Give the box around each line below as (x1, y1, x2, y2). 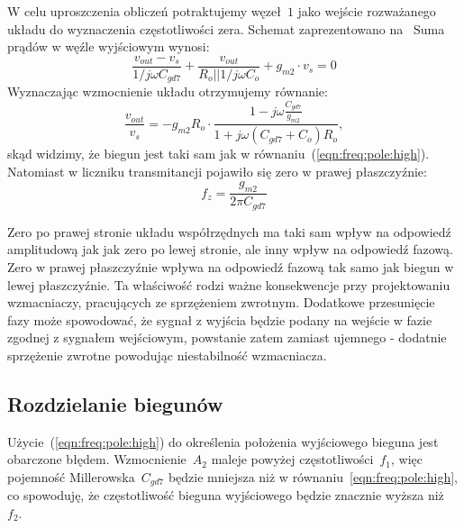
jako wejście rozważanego (297, 2, 436, 20)
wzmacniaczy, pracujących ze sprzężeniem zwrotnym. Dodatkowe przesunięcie (7, 293, 435, 312)
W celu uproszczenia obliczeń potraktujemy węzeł (7, 2, 281, 20)
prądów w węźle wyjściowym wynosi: (7, 37, 210, 56)
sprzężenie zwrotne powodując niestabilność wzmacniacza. (7, 345, 327, 364)
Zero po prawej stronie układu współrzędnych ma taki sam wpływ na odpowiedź (7, 222, 451, 241)
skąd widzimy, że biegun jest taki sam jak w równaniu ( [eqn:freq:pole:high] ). (7, 144, 430, 163)
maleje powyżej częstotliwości (211, 450, 374, 469)
